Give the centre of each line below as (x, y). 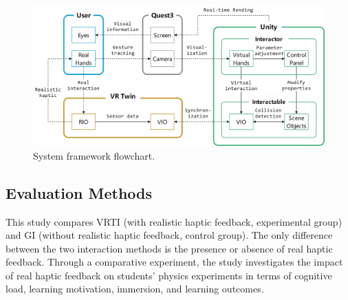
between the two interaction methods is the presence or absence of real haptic (169, 248)
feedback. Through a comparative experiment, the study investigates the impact (174, 262)
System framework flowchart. (94, 155)
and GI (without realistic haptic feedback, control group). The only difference (169, 235)
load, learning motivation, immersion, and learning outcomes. (135, 289)
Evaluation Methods (79, 192)
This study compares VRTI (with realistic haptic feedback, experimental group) (174, 221)
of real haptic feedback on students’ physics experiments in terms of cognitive (169, 275)
